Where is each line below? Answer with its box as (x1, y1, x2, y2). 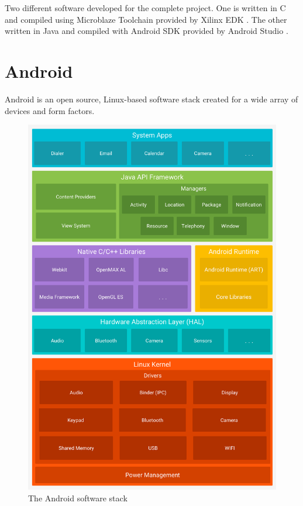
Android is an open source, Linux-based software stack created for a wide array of (5, 92, 298, 105)
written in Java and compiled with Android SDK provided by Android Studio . (5, 25, 288, 37)
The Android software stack (28, 491, 128, 504)
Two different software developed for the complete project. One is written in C (5, 2, 286, 13)
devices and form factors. (5, 104, 95, 116)
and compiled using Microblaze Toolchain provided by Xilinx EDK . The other (5, 13, 287, 25)
